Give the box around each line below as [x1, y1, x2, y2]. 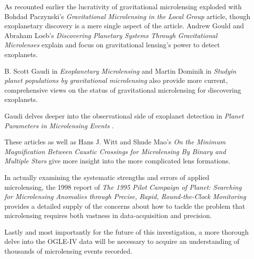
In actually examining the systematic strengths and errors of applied [4, 172, 210, 182]
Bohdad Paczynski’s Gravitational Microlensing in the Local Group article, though [4, 11, 251, 21]
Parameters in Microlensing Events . [4, 120, 114, 130]
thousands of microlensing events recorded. [4, 246, 132, 256]
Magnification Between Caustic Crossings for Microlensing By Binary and [4, 146, 226, 156]
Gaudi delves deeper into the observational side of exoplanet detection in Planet [4, 110, 244, 120]
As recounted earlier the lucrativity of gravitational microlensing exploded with [4, 1, 242, 11]
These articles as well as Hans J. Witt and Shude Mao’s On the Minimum [4, 137, 226, 147]
